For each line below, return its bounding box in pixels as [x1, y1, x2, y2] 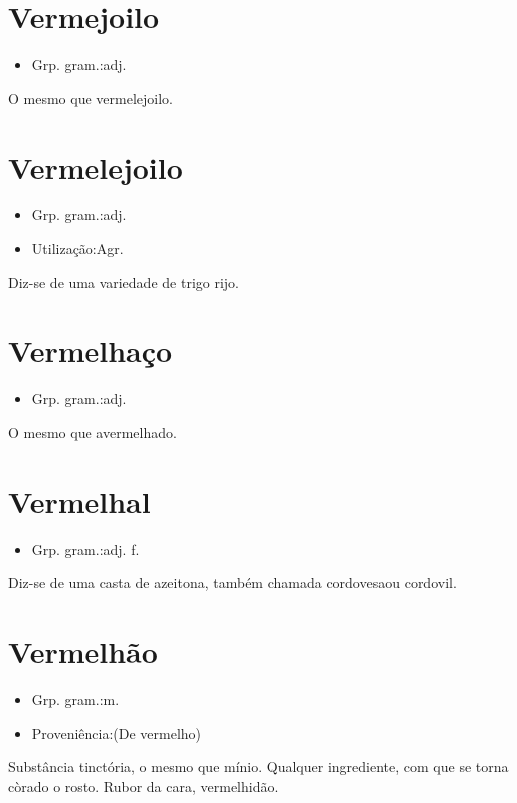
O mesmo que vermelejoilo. [8, 87, 173, 108]
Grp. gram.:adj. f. [31, 538, 140, 559]
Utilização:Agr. [31, 238, 124, 259]
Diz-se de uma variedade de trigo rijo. [8, 271, 239, 292]
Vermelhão [8, 631, 158, 672]
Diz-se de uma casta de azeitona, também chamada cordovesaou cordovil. [8, 572, 457, 593]
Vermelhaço [8, 330, 173, 371]
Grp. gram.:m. [31, 688, 120, 709]
